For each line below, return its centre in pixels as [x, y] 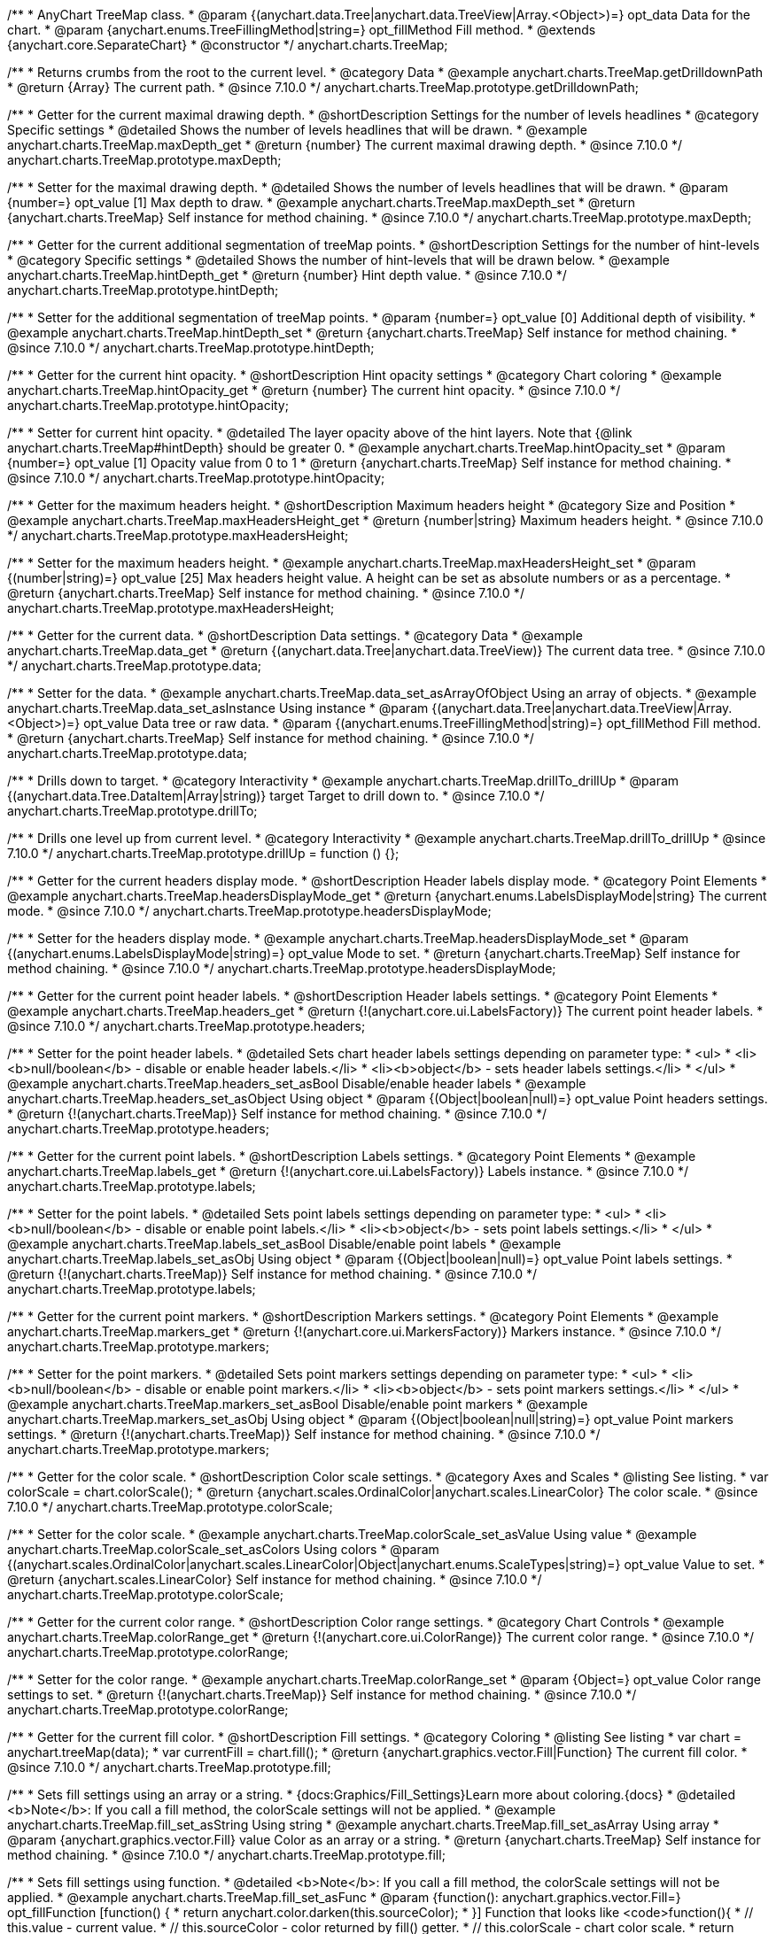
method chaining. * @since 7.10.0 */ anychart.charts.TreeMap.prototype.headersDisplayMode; [282, 968]
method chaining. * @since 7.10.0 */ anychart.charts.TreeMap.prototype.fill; [226, 1855]
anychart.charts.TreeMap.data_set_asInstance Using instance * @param [218, 708]
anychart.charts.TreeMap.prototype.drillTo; [132, 811]
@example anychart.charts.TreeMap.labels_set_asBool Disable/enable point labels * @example [284, 1244]
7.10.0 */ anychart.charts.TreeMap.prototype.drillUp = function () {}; [203, 853]
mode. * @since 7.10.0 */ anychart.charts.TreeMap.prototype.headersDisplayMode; [249, 911]
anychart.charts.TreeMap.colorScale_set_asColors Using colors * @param [223, 1549]
